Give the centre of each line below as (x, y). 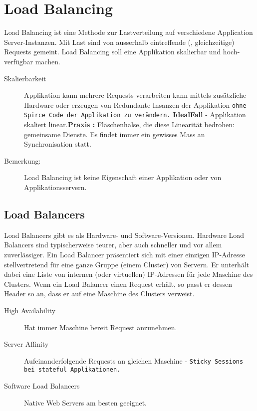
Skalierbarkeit (25, 78)
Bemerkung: (22, 160)
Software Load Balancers (42, 386)
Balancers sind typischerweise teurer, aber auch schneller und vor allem (113, 245)
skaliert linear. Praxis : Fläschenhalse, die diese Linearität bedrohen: (129, 124)
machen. (48, 61)
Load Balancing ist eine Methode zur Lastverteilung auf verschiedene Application (128, 32)
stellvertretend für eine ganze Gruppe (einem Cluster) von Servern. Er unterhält (127, 264)
